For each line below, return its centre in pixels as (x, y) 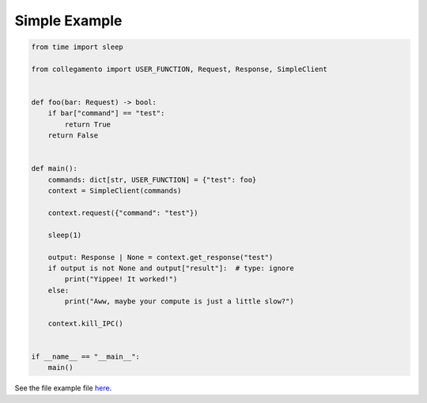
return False (73, 136)
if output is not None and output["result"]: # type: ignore (171, 268)
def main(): (55, 169)
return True (87, 124)
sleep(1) (65, 235)
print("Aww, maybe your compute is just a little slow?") (179, 301)
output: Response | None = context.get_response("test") (161, 257)
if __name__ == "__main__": (85, 357)
